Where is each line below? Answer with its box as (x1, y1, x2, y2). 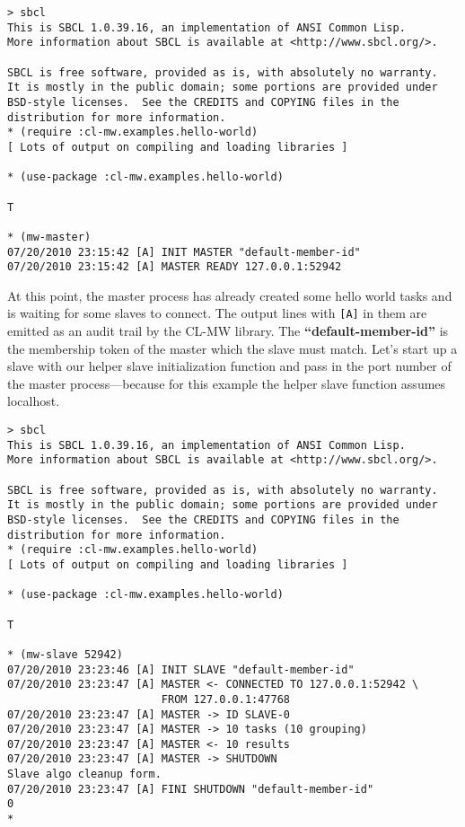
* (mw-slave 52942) (7, 647, 123, 661)
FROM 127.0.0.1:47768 (161, 692, 290, 706)
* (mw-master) (7, 230, 92, 243)
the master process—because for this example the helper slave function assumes (7, 374, 446, 392)
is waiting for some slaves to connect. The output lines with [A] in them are (7, 304, 427, 322)
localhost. (7, 392, 60, 410)
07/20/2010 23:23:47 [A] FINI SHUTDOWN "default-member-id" (7, 782, 374, 796)
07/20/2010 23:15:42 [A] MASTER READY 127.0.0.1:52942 (7, 260, 342, 274)
